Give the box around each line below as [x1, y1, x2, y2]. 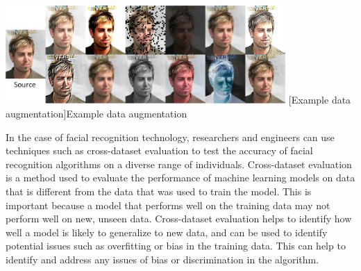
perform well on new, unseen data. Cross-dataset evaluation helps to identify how [6, 211, 352, 226]
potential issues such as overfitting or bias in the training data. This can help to [6, 238, 346, 253]
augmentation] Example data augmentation [6, 106, 187, 121]
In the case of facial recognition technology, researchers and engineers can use [6, 129, 335, 144]
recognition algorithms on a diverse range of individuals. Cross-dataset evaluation [6, 156, 352, 171]
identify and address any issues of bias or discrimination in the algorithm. [6, 252, 319, 267]
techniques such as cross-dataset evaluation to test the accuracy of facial [6, 143, 313, 158]
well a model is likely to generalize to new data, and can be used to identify [6, 224, 328, 239]
